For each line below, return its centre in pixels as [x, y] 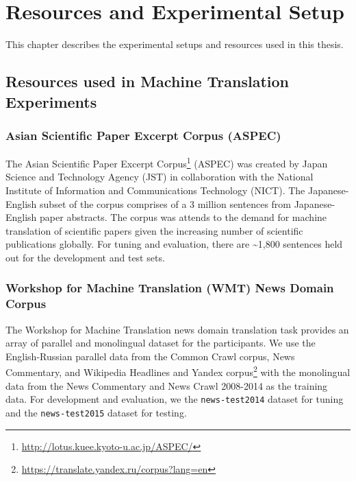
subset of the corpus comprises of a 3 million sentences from [166, 203]
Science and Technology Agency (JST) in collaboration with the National [160, 177]
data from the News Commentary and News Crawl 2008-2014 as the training [167, 385]
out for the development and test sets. [85, 257]
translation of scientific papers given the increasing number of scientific [154, 230]
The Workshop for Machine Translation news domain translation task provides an [177, 329]
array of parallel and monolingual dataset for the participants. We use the [161, 343]
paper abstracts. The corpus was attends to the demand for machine [183, 217]
